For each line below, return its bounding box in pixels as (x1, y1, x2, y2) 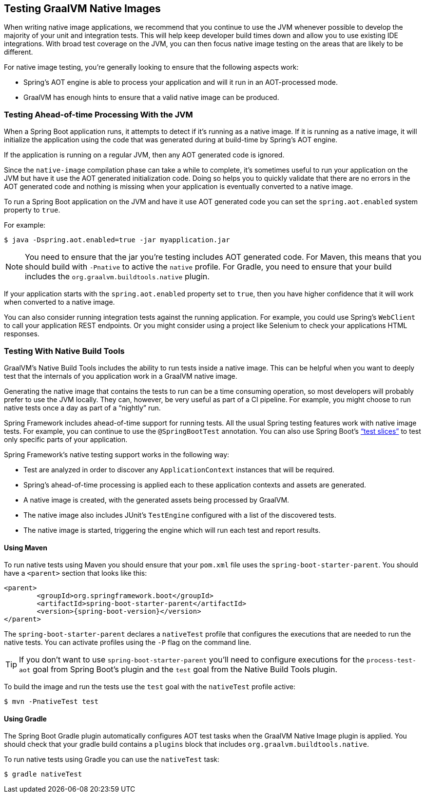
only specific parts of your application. (4, 435, 128, 444)
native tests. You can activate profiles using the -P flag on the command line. (4, 638, 251, 647)
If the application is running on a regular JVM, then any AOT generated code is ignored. (4, 151, 285, 159)
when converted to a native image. (4, 298, 115, 307)
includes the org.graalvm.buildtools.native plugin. (25, 272, 210, 282)
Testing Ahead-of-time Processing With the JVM (4, 109, 193, 119)
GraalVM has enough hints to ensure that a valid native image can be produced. (23, 93, 279, 102)
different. (4, 48, 33, 57)
